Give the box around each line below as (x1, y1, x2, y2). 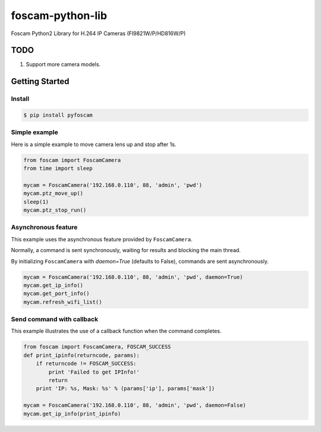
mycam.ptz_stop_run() (23, 207, 87, 214)
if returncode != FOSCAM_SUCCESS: (36, 360, 137, 367)
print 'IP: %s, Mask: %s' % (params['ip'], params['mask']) (36, 385, 215, 392)
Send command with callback (11, 315, 98, 324)
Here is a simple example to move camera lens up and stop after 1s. (11, 141, 177, 148)
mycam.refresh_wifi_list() (23, 299, 102, 305)
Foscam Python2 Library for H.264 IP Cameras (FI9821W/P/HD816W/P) (11, 30, 186, 37)
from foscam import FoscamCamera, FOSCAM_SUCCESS (23, 343, 171, 350)
